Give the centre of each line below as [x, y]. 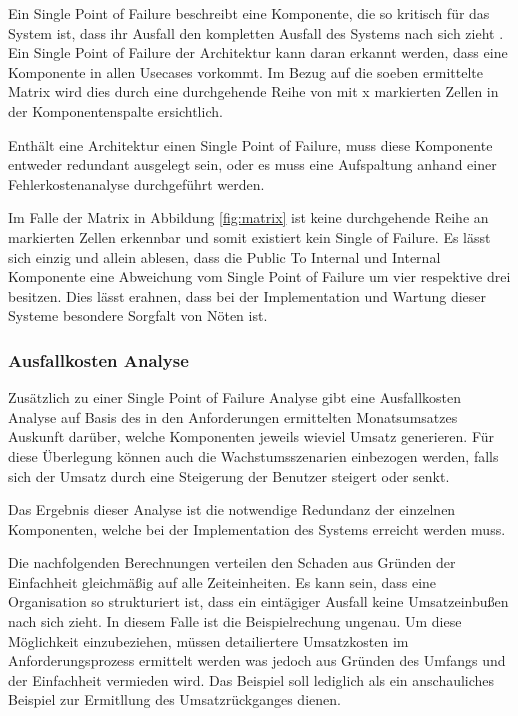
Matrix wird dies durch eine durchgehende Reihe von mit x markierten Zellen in [253, 91]
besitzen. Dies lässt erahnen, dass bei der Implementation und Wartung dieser [247, 295]
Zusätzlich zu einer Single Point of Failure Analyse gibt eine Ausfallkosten [235, 397]
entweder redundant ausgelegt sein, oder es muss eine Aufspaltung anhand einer [252, 164]
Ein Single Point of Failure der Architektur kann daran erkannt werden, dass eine [258, 52]
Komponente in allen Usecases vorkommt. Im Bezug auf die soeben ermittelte [245, 71]
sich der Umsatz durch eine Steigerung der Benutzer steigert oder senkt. [229, 475]
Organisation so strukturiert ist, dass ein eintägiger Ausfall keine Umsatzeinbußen [258, 601]
